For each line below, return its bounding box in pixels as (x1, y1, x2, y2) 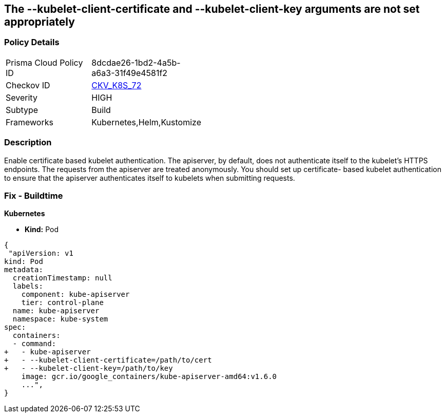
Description (4, 137, 52, 148)
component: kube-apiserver (21, 290, 130, 299)
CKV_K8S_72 (91, 80, 142, 90)
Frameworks (6, 117, 53, 127)
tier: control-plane (21, 298, 104, 307)
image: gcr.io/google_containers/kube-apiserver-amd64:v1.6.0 (21, 372, 277, 381)
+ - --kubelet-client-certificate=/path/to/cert (4, 356, 212, 365)
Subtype (6, 104, 38, 115)
